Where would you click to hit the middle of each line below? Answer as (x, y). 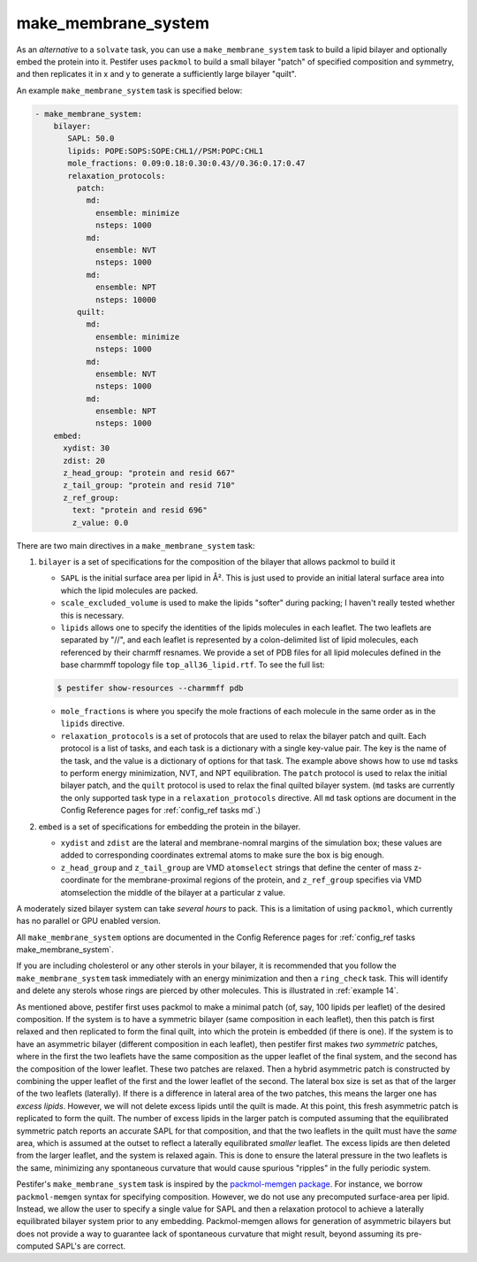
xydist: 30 (87, 448)
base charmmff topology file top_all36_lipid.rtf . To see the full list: (193, 665)
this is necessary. (92, 615)
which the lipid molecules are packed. (129, 590)
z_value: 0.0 (100, 523)
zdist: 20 (84, 461)
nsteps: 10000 (126, 300)
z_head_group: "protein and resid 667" (149, 473)
